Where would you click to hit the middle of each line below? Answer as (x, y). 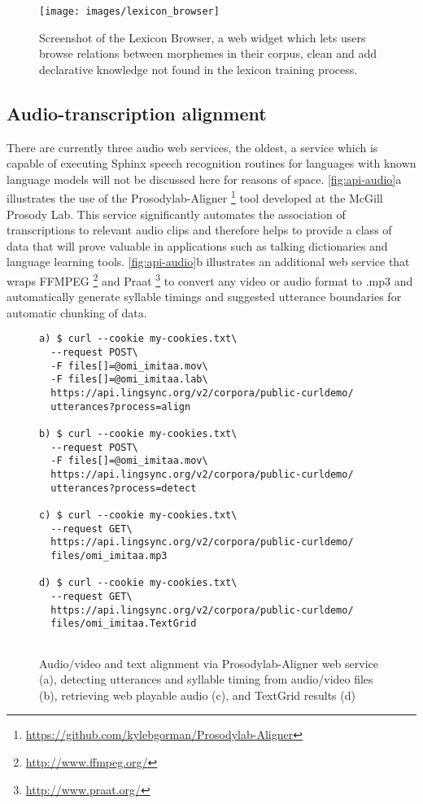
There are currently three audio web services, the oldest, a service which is (192, 147)
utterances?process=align (121, 406)
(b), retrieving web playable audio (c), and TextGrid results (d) (197, 695)
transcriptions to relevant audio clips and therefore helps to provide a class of (199, 230)
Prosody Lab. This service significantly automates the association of (176, 214)
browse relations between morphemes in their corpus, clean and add (208, 53)
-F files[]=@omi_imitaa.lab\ (129, 380)
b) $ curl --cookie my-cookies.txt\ (138, 434)
